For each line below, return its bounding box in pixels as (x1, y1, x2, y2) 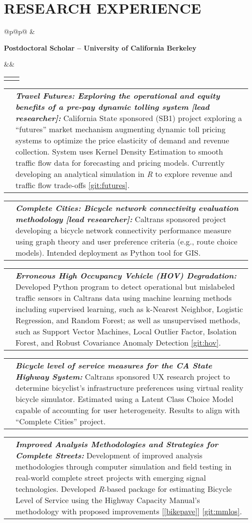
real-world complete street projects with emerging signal (16, 471, 206, 483)
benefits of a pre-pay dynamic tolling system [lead (16, 101, 210, 112)
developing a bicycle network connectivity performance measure (16, 224, 232, 236)
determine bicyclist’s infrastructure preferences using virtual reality (16, 382, 244, 393)
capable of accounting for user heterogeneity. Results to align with (16, 404, 240, 416)
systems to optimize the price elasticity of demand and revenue (16, 134, 229, 146)
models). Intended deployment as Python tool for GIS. (16, 246, 201, 258)
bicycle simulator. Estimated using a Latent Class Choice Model (16, 393, 234, 404)
